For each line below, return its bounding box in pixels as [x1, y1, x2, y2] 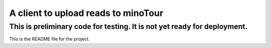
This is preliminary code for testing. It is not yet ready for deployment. [9, 22, 248, 31]
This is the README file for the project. [9, 36, 90, 42]
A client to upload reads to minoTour [9, 7, 164, 18]
